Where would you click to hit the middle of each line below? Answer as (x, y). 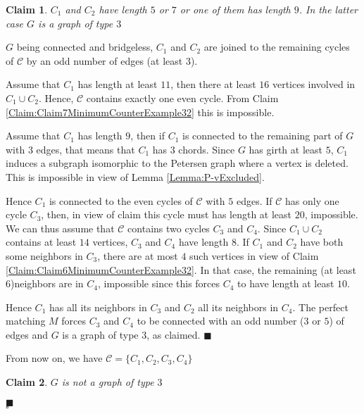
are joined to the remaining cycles (277, 47)
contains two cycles (169, 228)
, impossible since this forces (159, 283)
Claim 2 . (27, 382)
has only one (312, 200)
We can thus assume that (60, 228)
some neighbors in (44, 255)
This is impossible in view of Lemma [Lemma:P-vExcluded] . (135, 176)
